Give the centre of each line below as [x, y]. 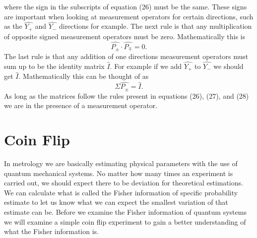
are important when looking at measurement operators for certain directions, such [129, 16]
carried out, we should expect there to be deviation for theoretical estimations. [124, 183]
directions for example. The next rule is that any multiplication [155, 26]
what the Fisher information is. [52, 231]
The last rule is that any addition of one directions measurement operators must [126, 56]
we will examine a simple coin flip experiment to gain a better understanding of [125, 221]
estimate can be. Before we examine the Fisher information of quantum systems [125, 211]
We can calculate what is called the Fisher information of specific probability [121, 192]
